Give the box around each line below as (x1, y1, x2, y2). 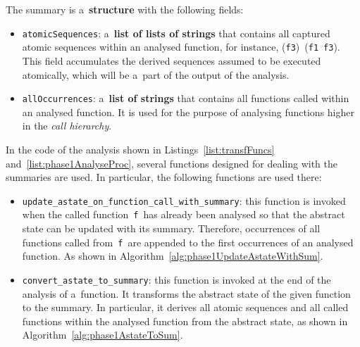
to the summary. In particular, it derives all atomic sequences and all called (22, 300, 349, 315)
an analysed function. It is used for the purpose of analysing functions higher (22, 104, 354, 119)
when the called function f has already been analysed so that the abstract (22, 207, 345, 222)
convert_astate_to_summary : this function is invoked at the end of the (22, 272, 331, 286)
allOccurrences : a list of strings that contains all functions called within (22, 91, 349, 106)
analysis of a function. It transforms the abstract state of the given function (22, 286, 351, 301)
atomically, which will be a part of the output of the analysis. (22, 67, 290, 82)
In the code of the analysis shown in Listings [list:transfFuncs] (6, 141, 275, 156)
